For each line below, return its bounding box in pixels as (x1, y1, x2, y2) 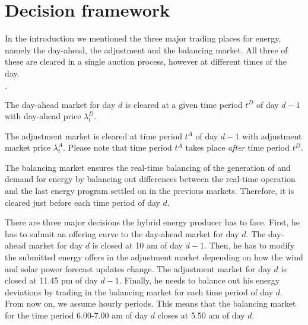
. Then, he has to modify (204, 239, 295, 251)
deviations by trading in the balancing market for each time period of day (5, 285, 274, 298)
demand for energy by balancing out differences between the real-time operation (5, 173, 296, 185)
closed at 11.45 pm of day (5, 274, 98, 286)
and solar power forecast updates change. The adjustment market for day (5, 262, 271, 275)
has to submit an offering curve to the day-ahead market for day (5, 227, 239, 240)
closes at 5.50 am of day (157, 309, 245, 321)
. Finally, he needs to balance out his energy (119, 274, 280, 286)
